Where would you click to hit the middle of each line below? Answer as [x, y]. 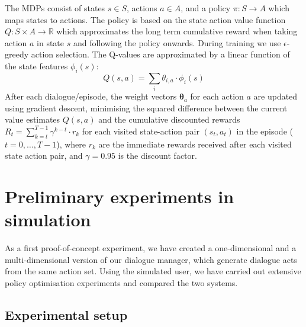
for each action [217, 96]
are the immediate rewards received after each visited [195, 144]
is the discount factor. [157, 156]
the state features [36, 65]
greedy [17, 54]
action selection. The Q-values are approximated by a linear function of [160, 54]
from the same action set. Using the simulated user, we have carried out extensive [153, 271]
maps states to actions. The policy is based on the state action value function [145, 19]
